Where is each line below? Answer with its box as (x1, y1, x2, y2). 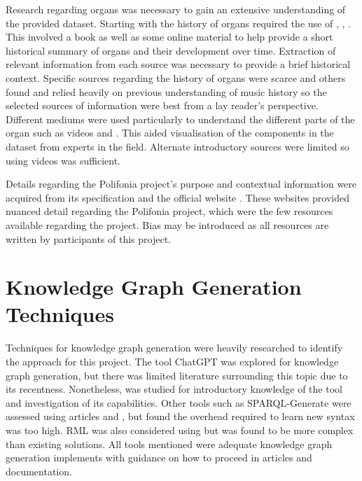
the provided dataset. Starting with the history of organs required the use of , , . (6, 15, 351, 30)
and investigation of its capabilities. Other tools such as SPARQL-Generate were (6, 395, 351, 410)
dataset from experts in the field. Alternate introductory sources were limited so (6, 139, 349, 153)
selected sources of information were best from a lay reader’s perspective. (6, 98, 319, 113)
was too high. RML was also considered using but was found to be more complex (6, 422, 354, 437)
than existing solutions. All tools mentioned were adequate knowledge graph (6, 436, 333, 451)
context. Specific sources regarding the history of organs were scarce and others (6, 70, 346, 85)
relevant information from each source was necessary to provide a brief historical (6, 57, 351, 71)
